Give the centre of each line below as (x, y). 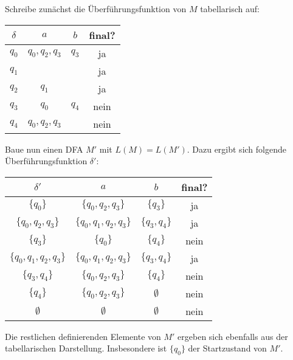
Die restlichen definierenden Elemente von (83, 336)
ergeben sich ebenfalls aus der (233, 336)
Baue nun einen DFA (44, 149)
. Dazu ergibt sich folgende (236, 149)
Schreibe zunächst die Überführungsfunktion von (96, 9)
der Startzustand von (227, 348)
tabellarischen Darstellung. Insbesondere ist (86, 348)
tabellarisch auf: (230, 9)
